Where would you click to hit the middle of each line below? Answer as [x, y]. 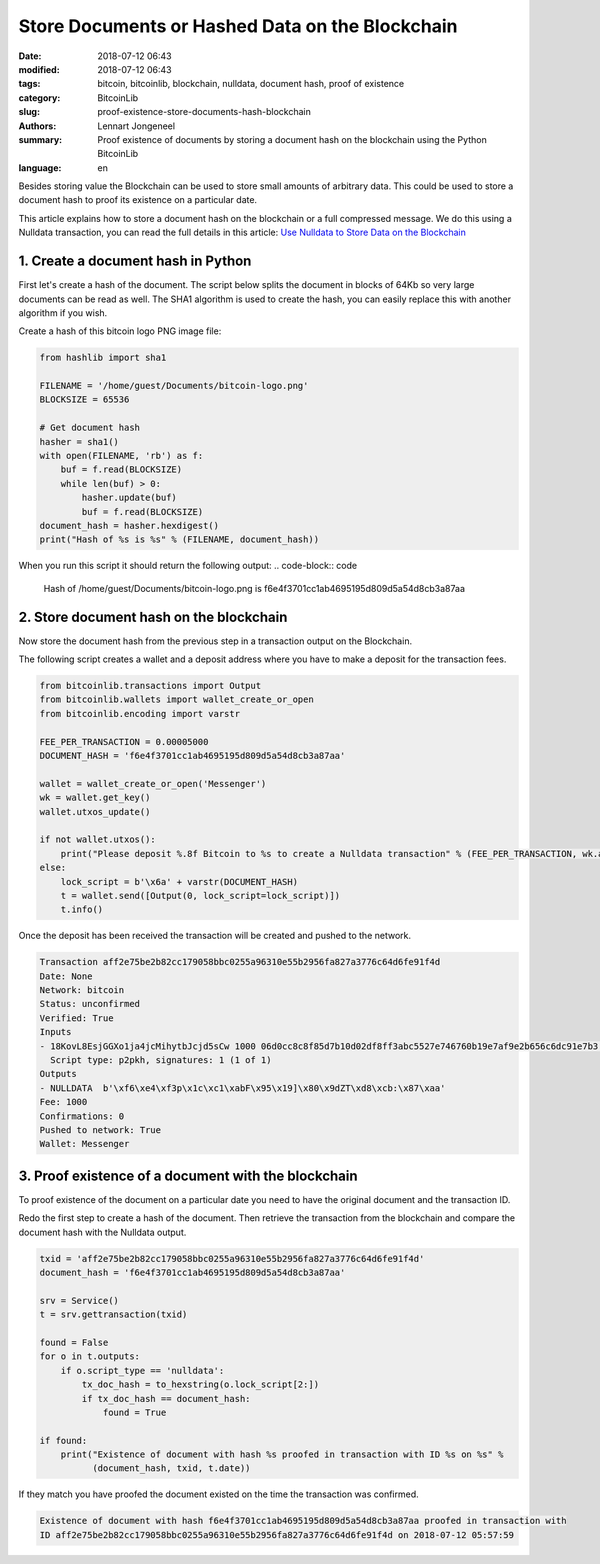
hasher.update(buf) [129, 498]
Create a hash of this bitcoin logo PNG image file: [120, 331]
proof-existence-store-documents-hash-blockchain [204, 112]
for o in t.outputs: [89, 1356]
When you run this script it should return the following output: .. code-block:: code [188, 566]
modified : [39, 69]
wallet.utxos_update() [95, 811]
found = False [74, 1342]
